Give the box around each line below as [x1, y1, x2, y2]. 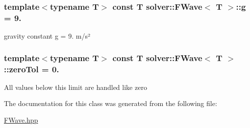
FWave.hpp [4, 115, 38, 125]
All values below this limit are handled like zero [4, 82, 147, 92]
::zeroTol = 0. [4, 63, 59, 75]
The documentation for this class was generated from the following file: [4, 98, 217, 108]
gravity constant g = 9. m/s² [4, 31, 90, 41]
